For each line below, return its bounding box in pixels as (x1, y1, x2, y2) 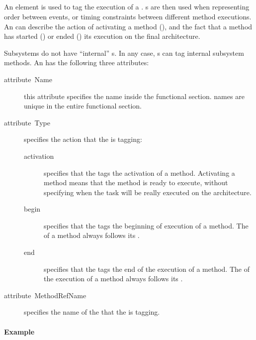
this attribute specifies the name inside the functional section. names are (24, 91, 245, 101)
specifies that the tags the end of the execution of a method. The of (44, 263, 250, 274)
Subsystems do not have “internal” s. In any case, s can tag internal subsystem (4, 47, 244, 58)
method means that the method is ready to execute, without (44, 177, 228, 188)
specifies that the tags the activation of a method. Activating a (44, 167, 235, 178)
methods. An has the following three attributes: (4, 57, 149, 68)
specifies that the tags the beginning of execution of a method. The (44, 220, 249, 230)
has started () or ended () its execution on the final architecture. (4, 31, 200, 41)
